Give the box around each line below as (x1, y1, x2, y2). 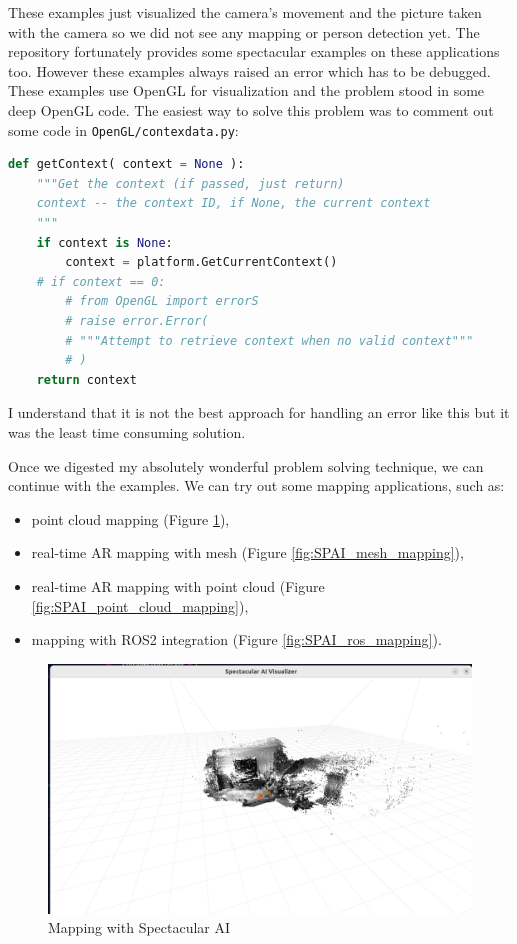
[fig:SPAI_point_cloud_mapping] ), (31, 595, 249, 616)
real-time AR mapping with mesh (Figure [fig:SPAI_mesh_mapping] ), (31, 542, 464, 563)
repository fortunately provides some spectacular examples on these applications (8, 41, 500, 62)
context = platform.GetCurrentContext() (65, 255, 338, 270)
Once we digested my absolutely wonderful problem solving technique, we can (8, 455, 484, 476)
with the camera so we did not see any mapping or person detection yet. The (8, 21, 480, 42)
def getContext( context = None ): (8, 157, 245, 172)
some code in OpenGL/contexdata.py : (8, 119, 239, 140)
